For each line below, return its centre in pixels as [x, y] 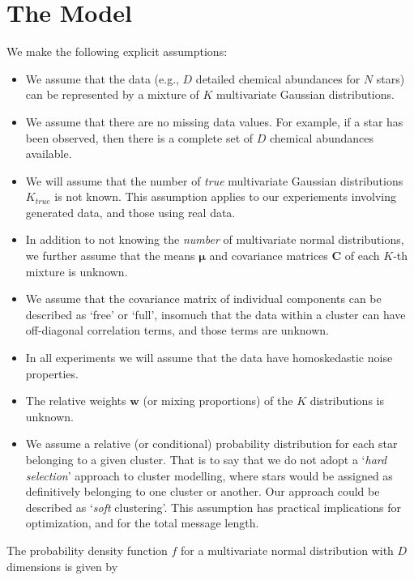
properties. [52, 373]
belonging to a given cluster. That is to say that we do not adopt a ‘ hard [206, 459]
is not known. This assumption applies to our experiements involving [226, 196]
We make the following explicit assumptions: [117, 51]
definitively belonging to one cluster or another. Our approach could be [203, 491]
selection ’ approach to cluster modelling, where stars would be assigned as [209, 475]
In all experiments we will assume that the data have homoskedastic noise [209, 358]
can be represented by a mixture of [112, 94]
